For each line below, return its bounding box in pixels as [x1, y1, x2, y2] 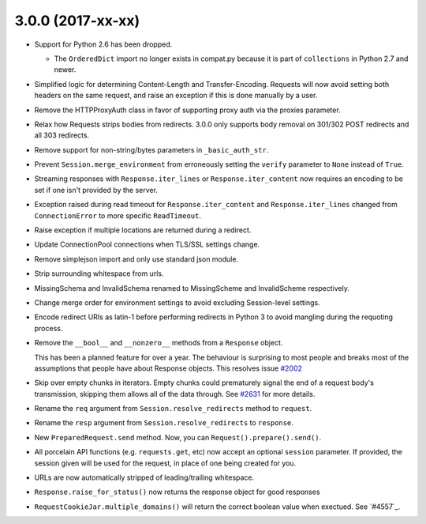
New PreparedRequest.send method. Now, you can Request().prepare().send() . [34, 432, 322, 442]
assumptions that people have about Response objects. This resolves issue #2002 [34, 364, 303, 373]
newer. [54, 65, 77, 74]
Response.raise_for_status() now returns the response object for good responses [34, 487, 320, 497]
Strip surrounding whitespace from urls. [34, 269, 164, 278]
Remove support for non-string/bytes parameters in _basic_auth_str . [34, 145, 269, 154]
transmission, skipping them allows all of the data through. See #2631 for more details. [34, 389, 316, 398]
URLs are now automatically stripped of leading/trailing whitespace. [34, 473, 255, 482]
